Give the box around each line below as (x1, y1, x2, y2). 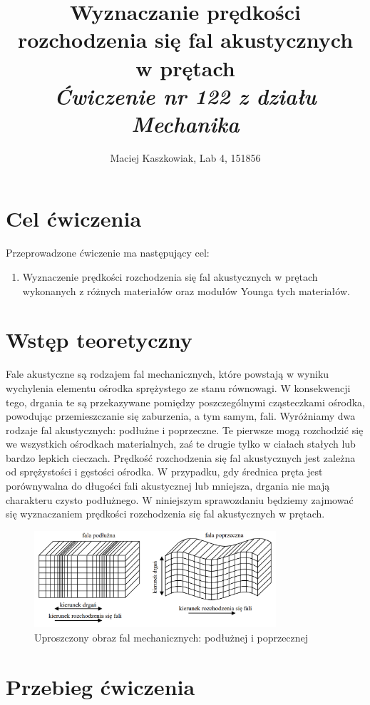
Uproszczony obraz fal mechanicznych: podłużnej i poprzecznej (34, 629, 309, 644)
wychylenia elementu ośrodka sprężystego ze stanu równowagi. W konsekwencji (6, 380, 351, 395)
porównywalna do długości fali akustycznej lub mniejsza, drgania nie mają (6, 478, 330, 493)
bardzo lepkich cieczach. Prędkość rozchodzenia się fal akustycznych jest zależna (6, 450, 356, 465)
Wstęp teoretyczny (6, 325, 192, 354)
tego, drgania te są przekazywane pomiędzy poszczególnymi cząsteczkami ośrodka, (6, 394, 365, 409)
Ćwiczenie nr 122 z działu (54, 81, 317, 110)
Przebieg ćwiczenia (6, 671, 195, 701)
